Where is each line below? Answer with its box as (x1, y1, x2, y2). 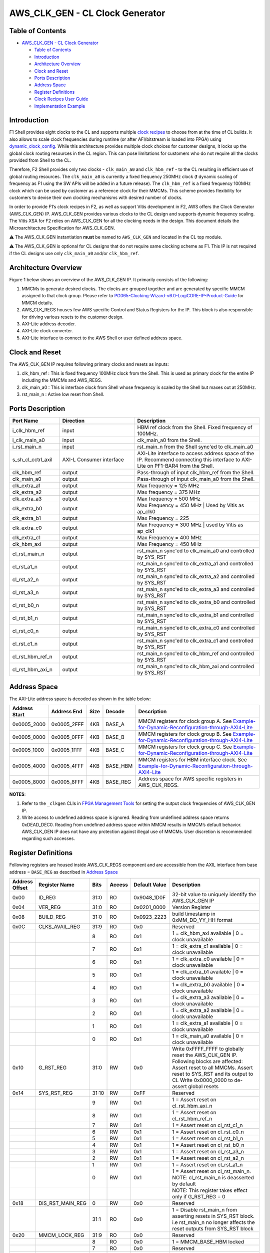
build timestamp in (172, 910, 216, 917)
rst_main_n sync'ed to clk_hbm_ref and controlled (137, 650, 254, 657)
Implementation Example (34, 103, 85, 109)
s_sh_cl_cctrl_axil (12, 456, 52, 463)
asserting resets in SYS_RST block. (172, 1213, 255, 1220)
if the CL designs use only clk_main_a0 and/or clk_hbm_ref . (9, 250, 139, 256)
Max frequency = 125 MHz (137, 482, 199, 489)
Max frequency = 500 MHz (137, 495, 201, 502)
